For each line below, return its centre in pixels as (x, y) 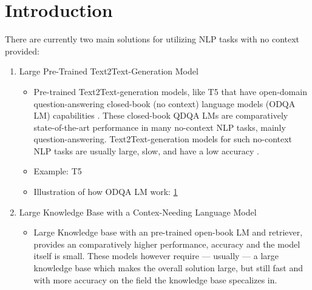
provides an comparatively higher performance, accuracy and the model (167, 244)
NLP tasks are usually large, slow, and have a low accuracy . (146, 150)
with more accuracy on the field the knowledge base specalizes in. (155, 279)
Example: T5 (58, 171)
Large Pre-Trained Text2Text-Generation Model (109, 71)
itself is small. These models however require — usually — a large (156, 256)
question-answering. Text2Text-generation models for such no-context (163, 139)
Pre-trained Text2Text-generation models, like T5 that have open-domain (170, 91)
